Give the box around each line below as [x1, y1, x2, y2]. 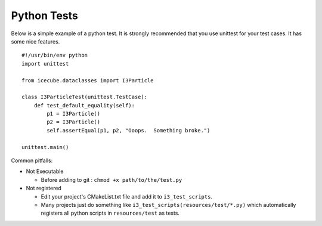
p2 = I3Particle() [47, 119, 101, 125]
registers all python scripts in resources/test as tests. [41, 209, 180, 217]
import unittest [21, 60, 69, 67]
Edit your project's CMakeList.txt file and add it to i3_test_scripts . [41, 193, 213, 200]
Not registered [26, 185, 62, 192]
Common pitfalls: [11, 157, 53, 164]
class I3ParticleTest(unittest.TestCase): [21, 94, 148, 101]
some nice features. [11, 38, 60, 45]
